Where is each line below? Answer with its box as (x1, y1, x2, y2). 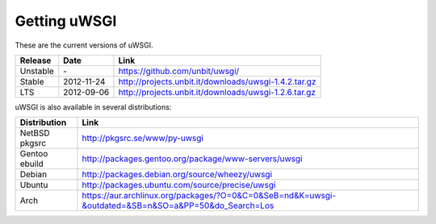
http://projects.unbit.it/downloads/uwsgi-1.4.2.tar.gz (118, 76, 317, 87)
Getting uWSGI (15, 12, 117, 30)
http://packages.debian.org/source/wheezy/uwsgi (82, 169, 273, 180)
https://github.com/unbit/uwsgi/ (118, 65, 240, 77)
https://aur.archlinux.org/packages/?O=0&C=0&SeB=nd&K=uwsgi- (82, 190, 337, 201)
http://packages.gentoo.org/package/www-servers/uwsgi (82, 153, 303, 164)
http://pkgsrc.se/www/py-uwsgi (82, 133, 203, 144)
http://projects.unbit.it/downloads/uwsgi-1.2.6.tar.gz (118, 86, 317, 97)
